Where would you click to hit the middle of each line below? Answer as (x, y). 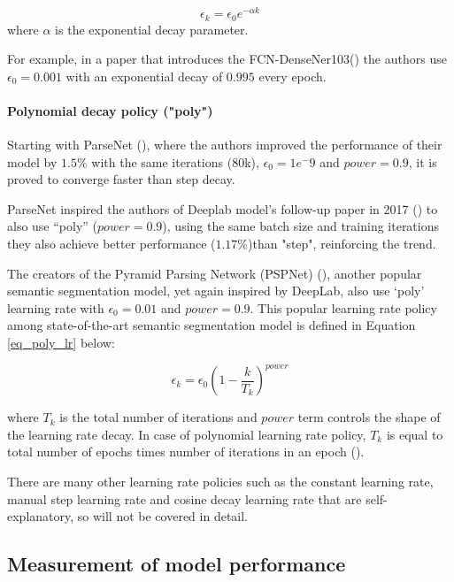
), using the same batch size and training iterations (301, 226)
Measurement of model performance (177, 564)
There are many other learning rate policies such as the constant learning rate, (220, 481)
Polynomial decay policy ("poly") (110, 110)
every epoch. (292, 76)
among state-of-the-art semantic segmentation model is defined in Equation (212, 325)
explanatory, (41, 516)
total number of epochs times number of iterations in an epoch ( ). (186, 452)
